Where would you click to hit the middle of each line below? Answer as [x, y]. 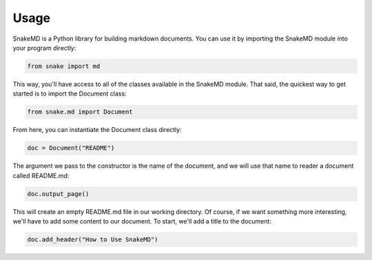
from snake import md [64, 66]
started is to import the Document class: [70, 94]
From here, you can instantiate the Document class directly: [97, 130]
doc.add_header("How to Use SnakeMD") [93, 239]
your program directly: [44, 47]
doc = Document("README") [71, 148]
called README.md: [41, 175]
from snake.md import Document [80, 112]
